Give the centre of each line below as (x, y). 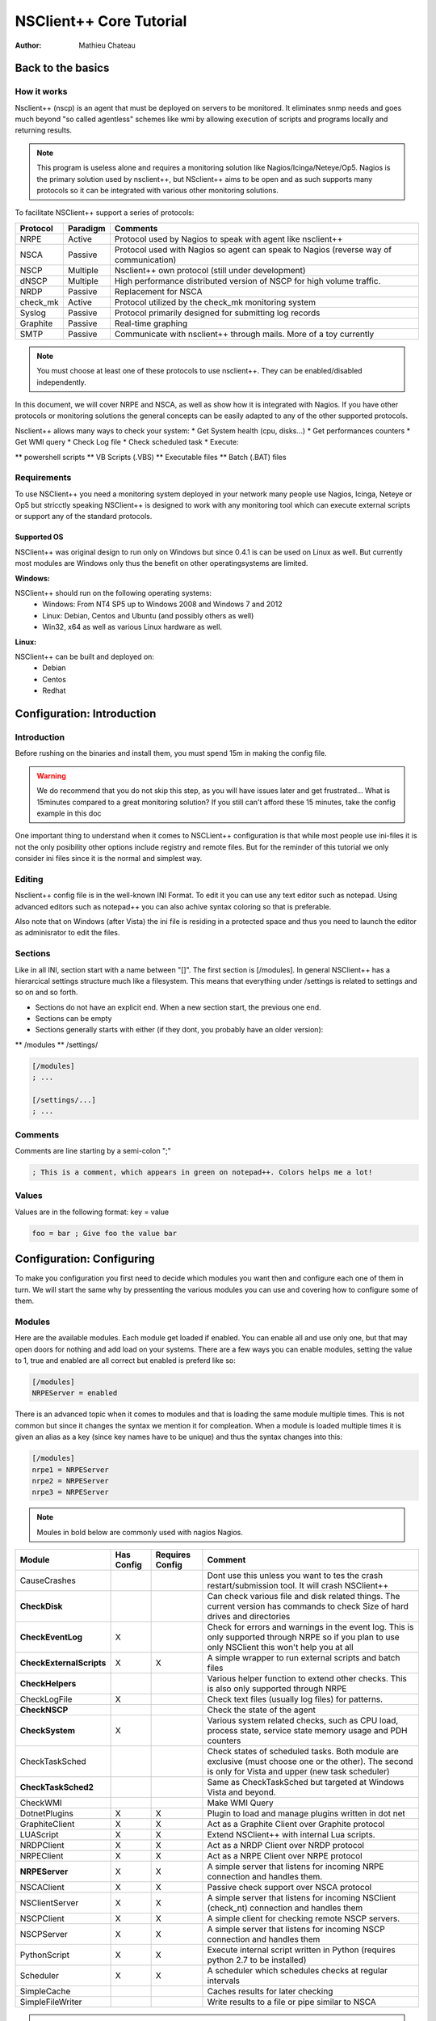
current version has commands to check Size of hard (308, 1606)
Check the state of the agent (262, 1710)
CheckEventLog (51, 1637)
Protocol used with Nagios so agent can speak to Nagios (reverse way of (253, 249)
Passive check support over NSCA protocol (289, 1888)
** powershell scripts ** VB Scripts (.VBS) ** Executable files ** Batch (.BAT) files (151, 457)
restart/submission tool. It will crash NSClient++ (298, 1586)
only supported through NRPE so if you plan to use (303, 1637)
